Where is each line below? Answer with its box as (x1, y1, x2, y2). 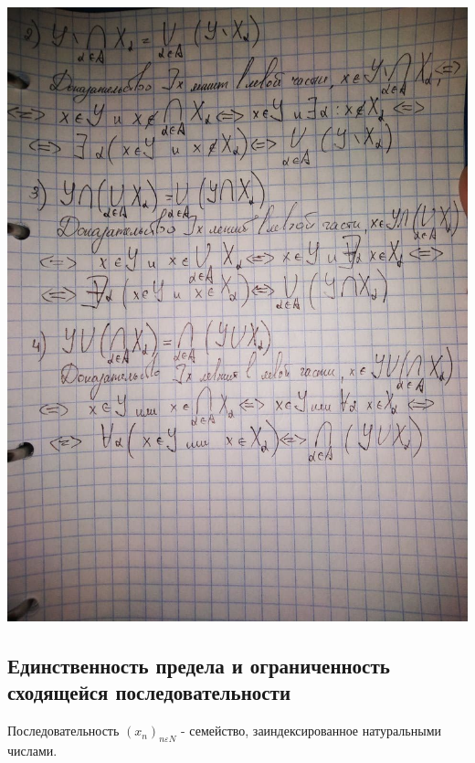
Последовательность (7, 721, 120, 740)
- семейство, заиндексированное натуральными (180, 721, 441, 740)
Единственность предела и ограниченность (7, 651, 390, 679)
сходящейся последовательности (7, 678, 290, 706)
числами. (7, 740, 58, 759)
